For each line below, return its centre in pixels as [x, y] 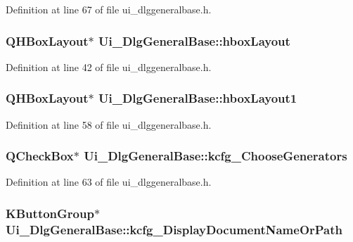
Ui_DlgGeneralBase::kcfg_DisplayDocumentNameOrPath [174, 229]
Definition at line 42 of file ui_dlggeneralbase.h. [109, 66]
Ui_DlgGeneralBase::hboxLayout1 [198, 98]
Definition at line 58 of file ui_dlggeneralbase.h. [109, 124]
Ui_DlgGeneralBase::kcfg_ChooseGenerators [216, 156]
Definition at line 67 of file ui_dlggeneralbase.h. [109, 9]
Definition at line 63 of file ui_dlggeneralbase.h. [109, 182]
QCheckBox [40, 156]
